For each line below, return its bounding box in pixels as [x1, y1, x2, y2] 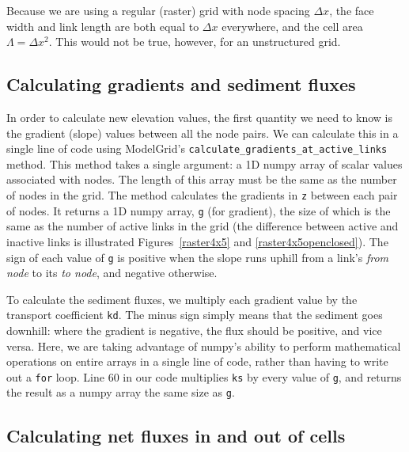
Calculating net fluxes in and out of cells [6, 423, 346, 447]
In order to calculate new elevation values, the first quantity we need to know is [6, 108, 392, 125]
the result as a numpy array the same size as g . [6, 384, 235, 401]
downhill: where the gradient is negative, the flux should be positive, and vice [6, 322, 382, 339]
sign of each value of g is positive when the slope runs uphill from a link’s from [6, 249, 389, 265]
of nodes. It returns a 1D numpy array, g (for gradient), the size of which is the [6, 202, 391, 218]
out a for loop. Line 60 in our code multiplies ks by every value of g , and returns [6, 368, 402, 385]
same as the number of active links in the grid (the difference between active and [6, 218, 399, 234]
